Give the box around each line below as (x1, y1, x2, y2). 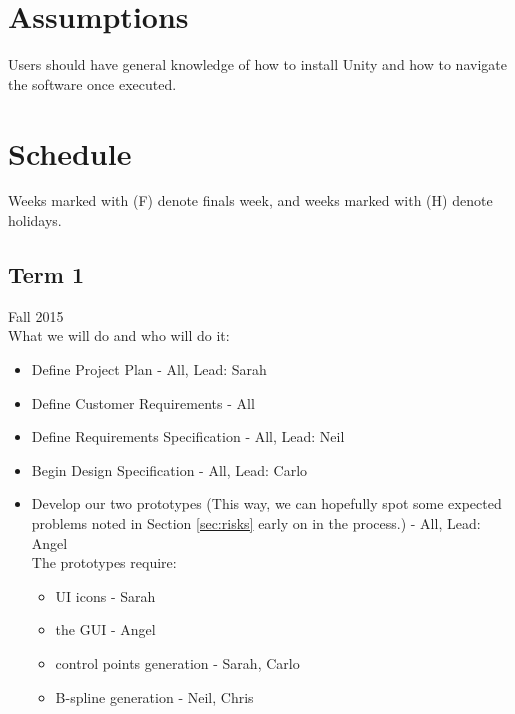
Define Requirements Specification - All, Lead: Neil (31, 426, 345, 447)
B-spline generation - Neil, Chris (55, 686, 254, 707)
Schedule (8, 132, 132, 173)
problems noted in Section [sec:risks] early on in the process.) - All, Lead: (31, 512, 481, 533)
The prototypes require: (31, 552, 177, 573)
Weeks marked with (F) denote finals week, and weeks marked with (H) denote (8, 190, 493, 211)
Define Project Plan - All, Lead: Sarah (31, 359, 267, 380)
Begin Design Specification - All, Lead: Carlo (31, 459, 308, 480)
